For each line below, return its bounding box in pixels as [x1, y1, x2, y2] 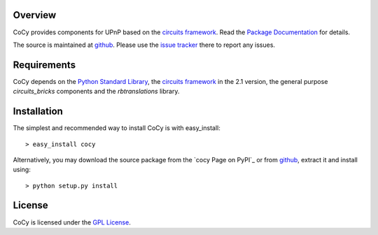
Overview [13, 9, 57, 21]
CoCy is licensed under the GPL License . [13, 218, 131, 227]
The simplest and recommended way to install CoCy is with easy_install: [13, 124, 220, 132]
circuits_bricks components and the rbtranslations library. [13, 87, 180, 96]
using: [13, 165, 31, 174]
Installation [13, 106, 63, 117]
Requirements [13, 59, 76, 71]
